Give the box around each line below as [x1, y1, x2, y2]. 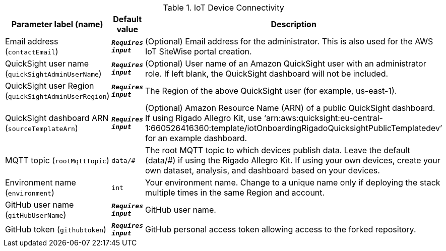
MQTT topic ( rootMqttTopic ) [5, 155, 109, 165]
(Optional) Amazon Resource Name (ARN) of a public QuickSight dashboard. [145, 103, 435, 113]
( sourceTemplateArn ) [5, 123, 78, 133]
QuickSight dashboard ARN [5, 113, 109, 123]
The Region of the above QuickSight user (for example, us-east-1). [145, 86, 397, 96]
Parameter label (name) [11, 19, 103, 29]
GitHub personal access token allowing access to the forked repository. [145, 224, 416, 234]
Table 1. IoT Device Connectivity [163, 3, 284, 13]
